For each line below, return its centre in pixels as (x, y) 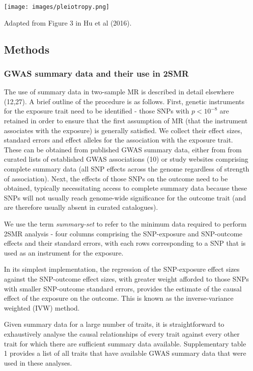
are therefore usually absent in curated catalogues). (81, 207)
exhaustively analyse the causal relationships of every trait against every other (122, 333)
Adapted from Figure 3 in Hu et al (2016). (68, 22)
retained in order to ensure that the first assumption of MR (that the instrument (126, 121)
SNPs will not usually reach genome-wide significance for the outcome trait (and (125, 197)
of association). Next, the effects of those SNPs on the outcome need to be (116, 178)
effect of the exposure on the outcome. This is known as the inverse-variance (119, 298)
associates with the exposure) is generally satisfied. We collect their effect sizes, (123, 130)
